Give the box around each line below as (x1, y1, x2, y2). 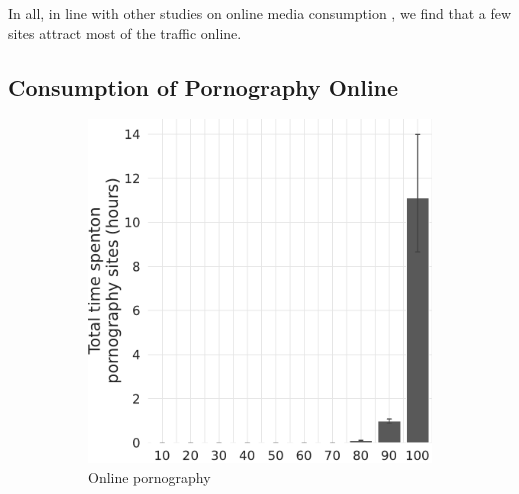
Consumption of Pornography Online (8, 71, 399, 102)
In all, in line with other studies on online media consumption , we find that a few (8, 3, 512, 23)
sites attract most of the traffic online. (8, 22, 242, 43)
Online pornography (88, 466, 211, 487)
